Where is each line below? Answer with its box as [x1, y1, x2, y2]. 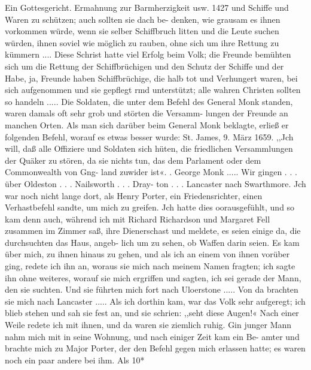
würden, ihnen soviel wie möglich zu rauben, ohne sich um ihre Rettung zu [5, 36, 279, 49]
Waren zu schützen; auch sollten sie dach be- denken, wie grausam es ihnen [5, 13, 280, 25]
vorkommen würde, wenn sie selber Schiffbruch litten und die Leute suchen [5, 25, 279, 37]
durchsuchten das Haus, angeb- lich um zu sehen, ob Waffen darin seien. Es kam [5, 236, 300, 248]
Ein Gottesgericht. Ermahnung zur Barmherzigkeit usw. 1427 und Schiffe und [5, 1, 289, 13]
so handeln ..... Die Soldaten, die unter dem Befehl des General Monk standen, [5, 95, 293, 107]
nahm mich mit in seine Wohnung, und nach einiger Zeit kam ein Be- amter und [5, 330, 300, 342]
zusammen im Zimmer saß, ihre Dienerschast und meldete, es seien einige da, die [5, 224, 301, 237]
